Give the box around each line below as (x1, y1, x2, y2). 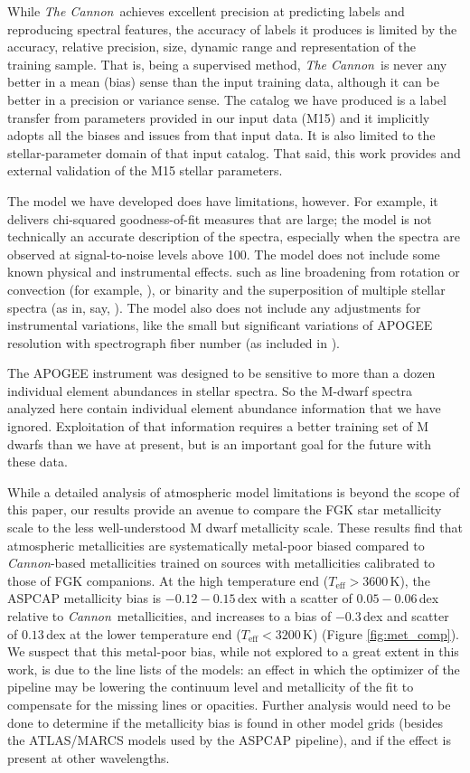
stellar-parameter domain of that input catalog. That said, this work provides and (7, 143, 461, 162)
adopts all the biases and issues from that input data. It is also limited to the (7, 126, 436, 145)
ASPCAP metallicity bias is (7, 589, 162, 608)
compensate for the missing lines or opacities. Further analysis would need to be (7, 694, 451, 713)
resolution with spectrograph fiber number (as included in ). (7, 333, 340, 352)
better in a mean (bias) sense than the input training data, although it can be (7, 72, 439, 91)
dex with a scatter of (237, 589, 352, 608)
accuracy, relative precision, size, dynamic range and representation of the (7, 37, 416, 56)
